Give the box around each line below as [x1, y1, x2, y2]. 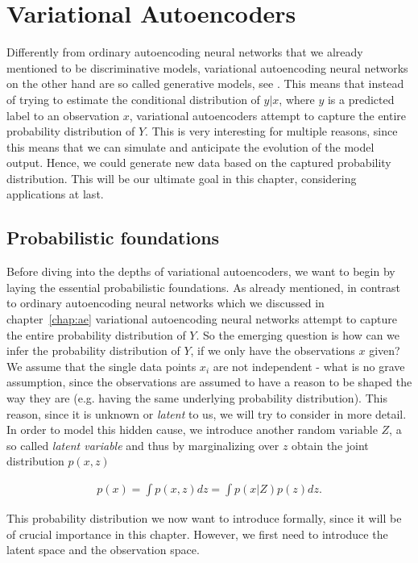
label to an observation [6, 106, 120, 123]
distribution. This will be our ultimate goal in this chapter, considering [6, 169, 357, 186]
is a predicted [327, 90, 395, 107]
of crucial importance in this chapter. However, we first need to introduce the [6, 525, 388, 542]
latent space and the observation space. [6, 541, 200, 558]
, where [279, 90, 315, 107]
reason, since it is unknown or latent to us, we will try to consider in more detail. [6, 405, 407, 422]
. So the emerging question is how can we [196, 326, 400, 343]
